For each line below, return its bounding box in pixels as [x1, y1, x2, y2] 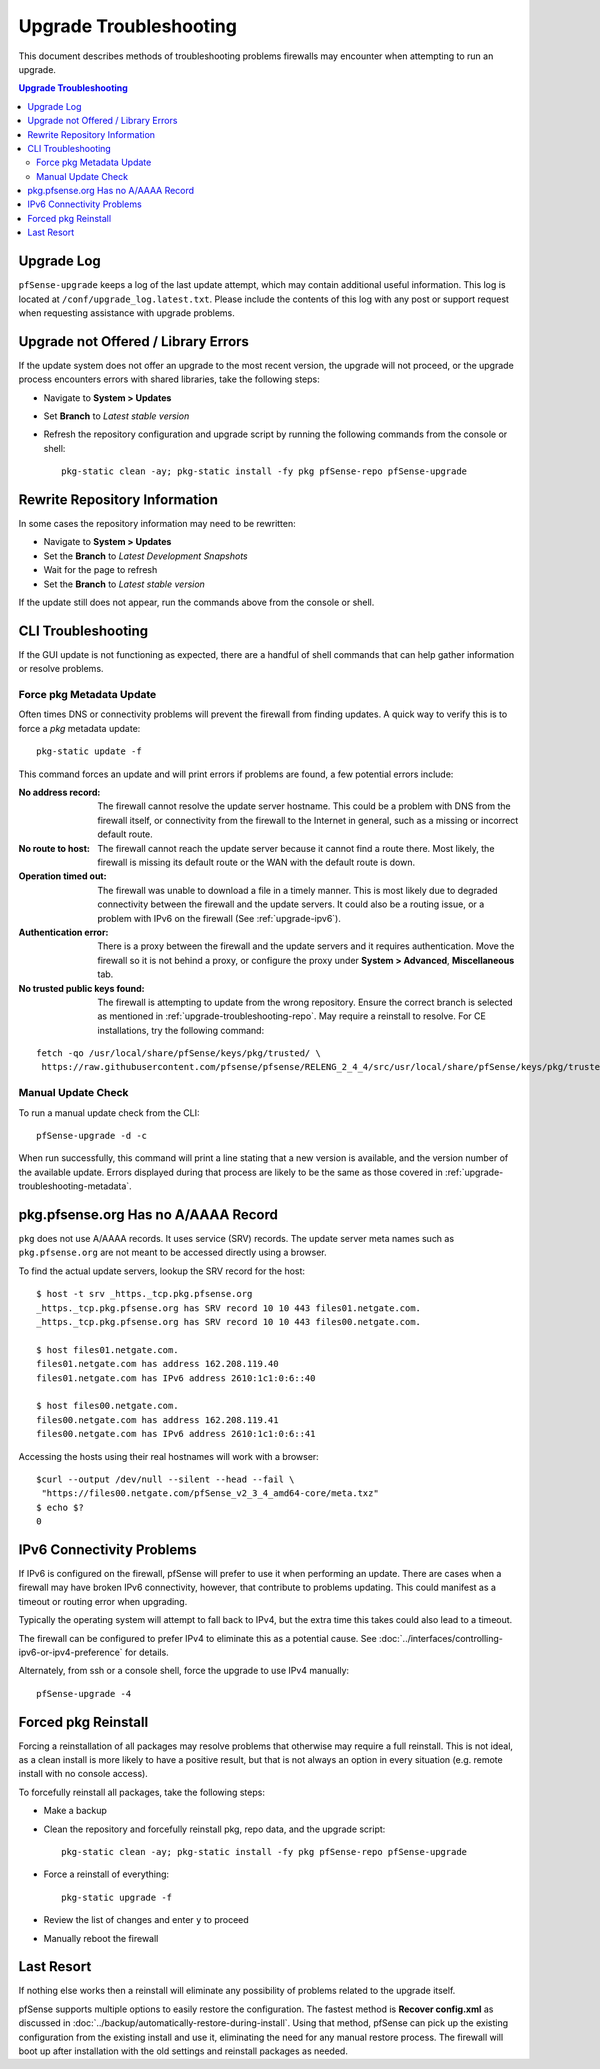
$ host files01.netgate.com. [36, 1344, 179, 1355]
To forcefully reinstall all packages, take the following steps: [18, 1786, 265, 1798]
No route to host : [18, 842, 90, 854]
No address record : [18, 786, 101, 799]
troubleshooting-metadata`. [18, 1180, 132, 1192]
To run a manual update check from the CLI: [18, 1106, 200, 1119]
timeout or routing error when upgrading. [18, 1595, 188, 1607]
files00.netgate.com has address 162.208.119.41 [36, 1414, 279, 1425]
